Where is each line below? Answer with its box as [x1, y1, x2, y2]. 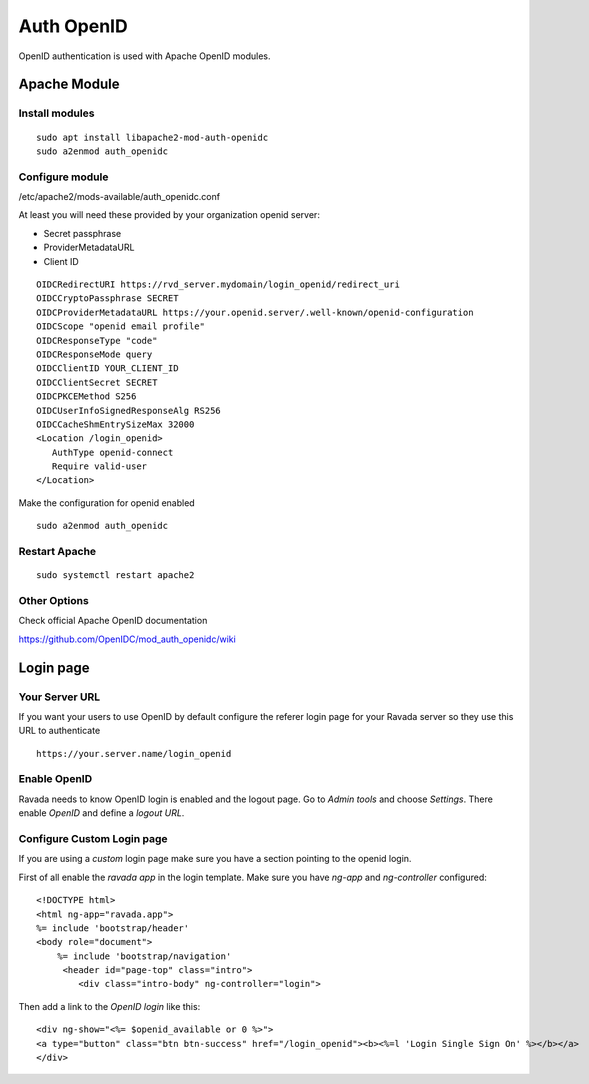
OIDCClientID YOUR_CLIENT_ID [36, 363, 179, 374]
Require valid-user [51, 461, 148, 472]
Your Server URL [18, 690, 101, 704]
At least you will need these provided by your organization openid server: [18, 209, 320, 221]
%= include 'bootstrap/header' [36, 922, 190, 934]
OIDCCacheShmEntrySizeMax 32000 [36, 418, 195, 430]
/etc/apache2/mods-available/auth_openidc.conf [18, 191, 220, 203]
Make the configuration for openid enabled [18, 496, 195, 509]
